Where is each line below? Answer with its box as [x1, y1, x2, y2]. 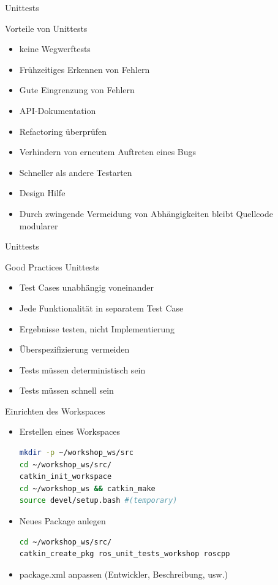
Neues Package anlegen [19, 514, 106, 527]
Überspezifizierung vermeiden [19, 343, 130, 356]
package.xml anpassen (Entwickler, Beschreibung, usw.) [19, 567, 228, 580]
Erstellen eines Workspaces [19, 425, 121, 438]
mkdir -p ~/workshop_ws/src [19, 448, 133, 457]
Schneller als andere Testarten [19, 166, 132, 178]
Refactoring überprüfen [19, 124, 107, 137]
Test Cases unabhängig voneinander [19, 281, 154, 294]
